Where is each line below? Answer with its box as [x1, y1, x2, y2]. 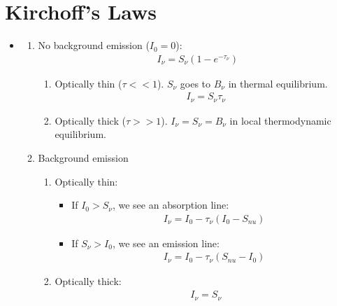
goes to [180, 76, 211, 90]
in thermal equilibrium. [228, 76, 328, 90]
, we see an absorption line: [112, 197, 229, 212]
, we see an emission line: [112, 235, 220, 250]
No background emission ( [38, 38, 150, 53]
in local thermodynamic [229, 113, 331, 127]
